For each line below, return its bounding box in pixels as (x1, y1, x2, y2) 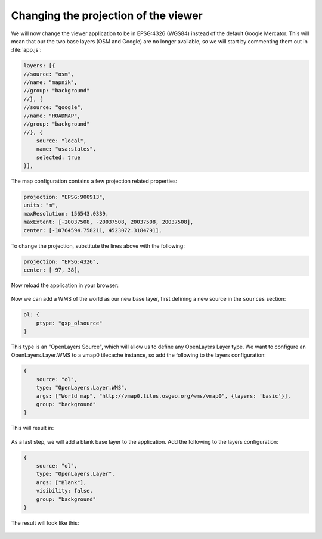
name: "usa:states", (36, 146, 97, 152)
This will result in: (11, 425, 54, 432)
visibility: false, (36, 487, 94, 494)
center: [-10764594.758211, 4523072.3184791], (23, 227, 162, 233)
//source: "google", (23, 104, 83, 111)
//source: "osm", (23, 70, 75, 77)
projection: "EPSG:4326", (23, 258, 100, 265)
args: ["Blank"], (36, 479, 87, 485)
